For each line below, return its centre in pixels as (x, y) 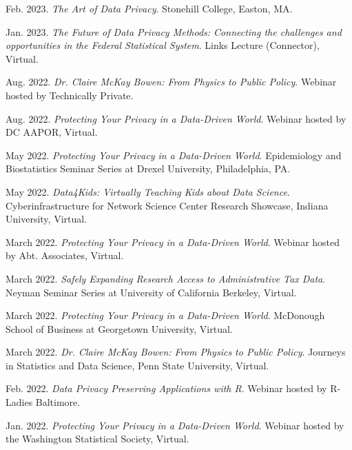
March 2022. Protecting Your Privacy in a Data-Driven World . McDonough (165, 315)
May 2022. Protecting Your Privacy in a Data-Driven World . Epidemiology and (174, 155)
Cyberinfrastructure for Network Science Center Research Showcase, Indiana (167, 205)
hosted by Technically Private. (70, 95)
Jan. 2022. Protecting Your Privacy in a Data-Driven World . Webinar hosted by (175, 425)
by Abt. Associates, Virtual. (65, 255)
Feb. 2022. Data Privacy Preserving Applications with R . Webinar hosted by (166, 388)
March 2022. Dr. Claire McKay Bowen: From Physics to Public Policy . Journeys (176, 352)
